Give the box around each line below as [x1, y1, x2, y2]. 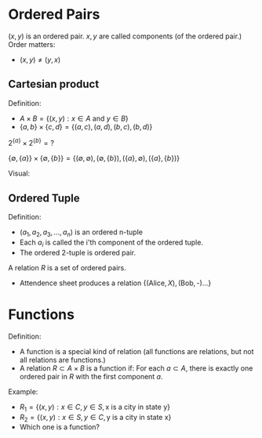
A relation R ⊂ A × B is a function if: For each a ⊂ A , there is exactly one [19, 363, 253, 373]
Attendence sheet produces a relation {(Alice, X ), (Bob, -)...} [19, 278, 212, 288]
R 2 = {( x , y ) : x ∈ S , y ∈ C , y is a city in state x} [19, 412, 172, 424]
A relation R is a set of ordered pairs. [8, 262, 127, 272]
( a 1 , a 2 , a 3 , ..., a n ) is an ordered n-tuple [19, 227, 144, 239]
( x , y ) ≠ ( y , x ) [19, 55, 61, 64]
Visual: [8, 168, 31, 178]
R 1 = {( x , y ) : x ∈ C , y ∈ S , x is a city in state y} [19, 402, 171, 413]
